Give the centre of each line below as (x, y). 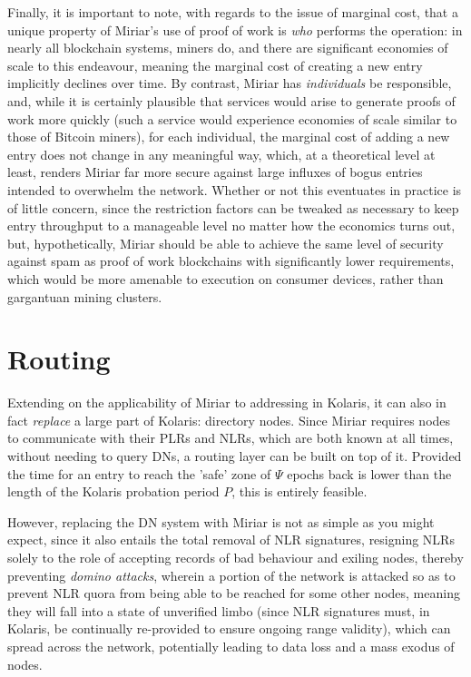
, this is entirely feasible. (299, 491)
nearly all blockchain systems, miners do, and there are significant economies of (228, 48)
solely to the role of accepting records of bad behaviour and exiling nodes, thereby (235, 557)
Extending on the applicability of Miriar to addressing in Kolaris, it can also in (227, 402)
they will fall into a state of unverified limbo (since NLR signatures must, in (219, 610)
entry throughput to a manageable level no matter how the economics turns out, (231, 226)
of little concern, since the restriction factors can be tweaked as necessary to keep (233, 207)
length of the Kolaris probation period (113, 491)
